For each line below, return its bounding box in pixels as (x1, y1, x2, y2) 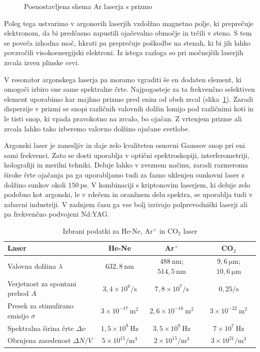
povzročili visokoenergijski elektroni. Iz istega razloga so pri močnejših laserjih (4, 47, 243, 58)
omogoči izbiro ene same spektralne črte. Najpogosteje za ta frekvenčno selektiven (4, 84, 255, 94)
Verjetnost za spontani (7, 278, 76, 288)
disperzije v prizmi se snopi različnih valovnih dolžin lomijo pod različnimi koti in (4, 103, 254, 114)
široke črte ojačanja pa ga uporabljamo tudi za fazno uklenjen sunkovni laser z (4, 169, 245, 180)
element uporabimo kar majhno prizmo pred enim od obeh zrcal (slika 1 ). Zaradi (4, 93, 253, 104)
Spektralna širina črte (7, 322, 74, 333)
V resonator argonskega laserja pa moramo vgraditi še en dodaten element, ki (4, 74, 241, 84)
